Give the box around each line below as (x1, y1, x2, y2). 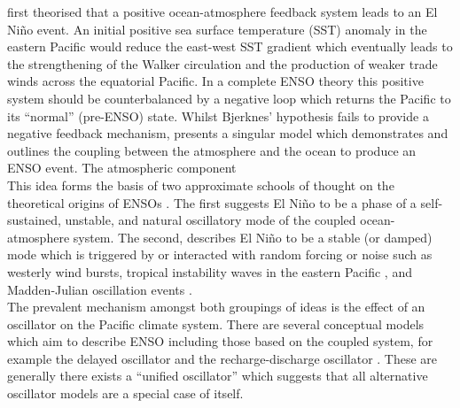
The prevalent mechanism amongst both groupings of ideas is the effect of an (7, 297, 425, 316)
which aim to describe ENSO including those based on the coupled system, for (7, 332, 433, 350)
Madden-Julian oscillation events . (7, 280, 192, 298)
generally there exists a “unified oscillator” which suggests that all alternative (7, 366, 428, 385)
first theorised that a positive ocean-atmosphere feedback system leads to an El (7, 3, 438, 20)
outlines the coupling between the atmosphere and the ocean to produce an (7, 141, 417, 159)
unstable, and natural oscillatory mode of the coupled (65, 211, 356, 229)
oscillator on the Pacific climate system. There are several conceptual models (7, 314, 425, 333)
